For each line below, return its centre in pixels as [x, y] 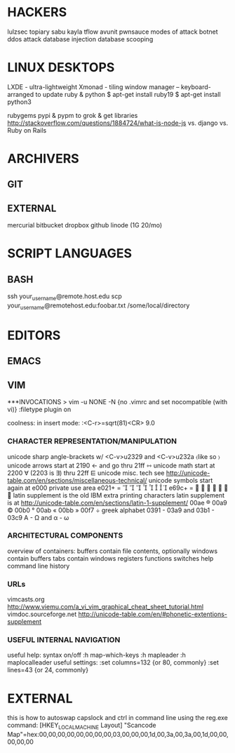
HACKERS [37, 12]
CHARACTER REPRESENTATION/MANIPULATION [92, 441]
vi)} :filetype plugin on [39, 409]
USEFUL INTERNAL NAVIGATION [64, 640]
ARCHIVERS [43, 159]
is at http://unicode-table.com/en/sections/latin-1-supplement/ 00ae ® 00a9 [117, 502]
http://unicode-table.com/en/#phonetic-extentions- [153, 614]
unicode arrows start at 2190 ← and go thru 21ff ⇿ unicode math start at [111, 465]
